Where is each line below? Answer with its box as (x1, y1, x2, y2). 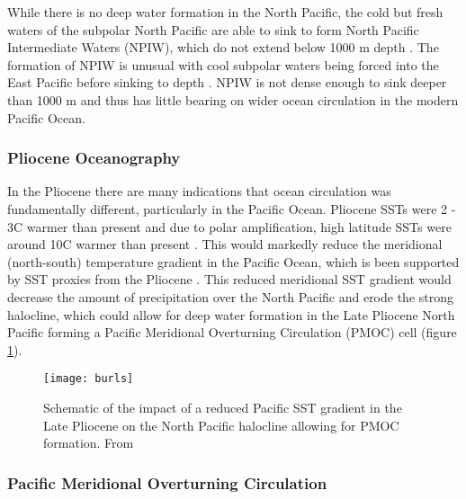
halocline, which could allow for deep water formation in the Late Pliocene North (7, 305, 455, 324)
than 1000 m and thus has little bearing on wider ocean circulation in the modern (7, 90, 459, 109)
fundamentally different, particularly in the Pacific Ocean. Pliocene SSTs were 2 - (7, 199, 456, 218)
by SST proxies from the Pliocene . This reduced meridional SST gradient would (7, 270, 452, 289)
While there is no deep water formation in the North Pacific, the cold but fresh (7, 3, 444, 21)
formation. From (43, 433, 134, 452)
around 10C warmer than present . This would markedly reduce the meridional (7, 235, 443, 254)
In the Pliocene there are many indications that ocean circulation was (7, 182, 391, 200)
